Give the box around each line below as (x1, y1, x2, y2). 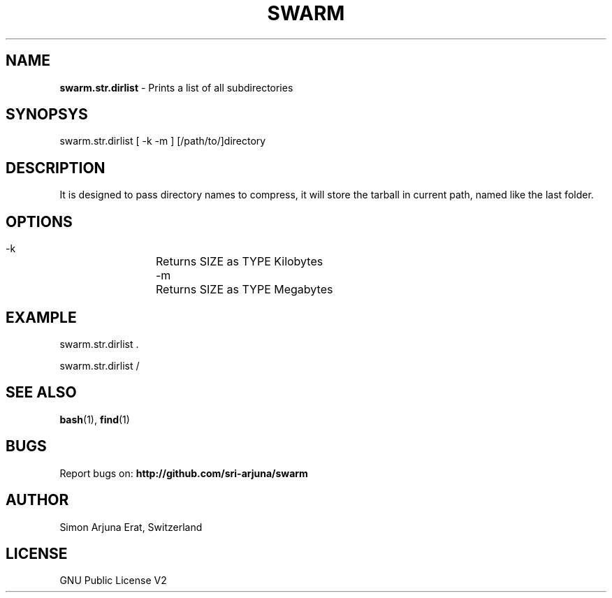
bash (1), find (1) (59, 413, 130, 425)
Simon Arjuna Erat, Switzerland (59, 520, 203, 533)
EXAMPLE (6, 308, 77, 326)
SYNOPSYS (6, 105, 88, 124)
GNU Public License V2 (59, 574, 167, 587)
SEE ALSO (6, 384, 77, 402)
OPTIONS (6, 212, 73, 231)
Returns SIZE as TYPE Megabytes (156, 282, 333, 297)
